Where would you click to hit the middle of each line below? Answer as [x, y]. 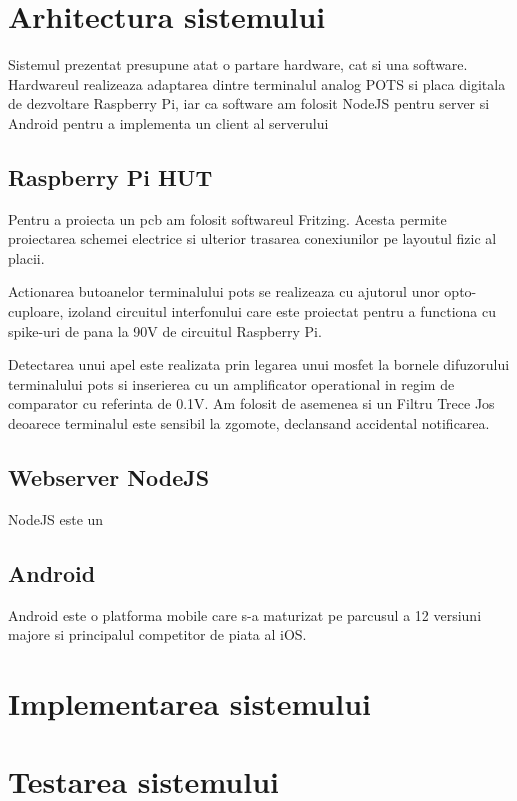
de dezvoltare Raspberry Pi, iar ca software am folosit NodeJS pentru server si [249, 103]
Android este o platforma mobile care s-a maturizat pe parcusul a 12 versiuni [245, 614]
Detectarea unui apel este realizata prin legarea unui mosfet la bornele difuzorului [259, 364]
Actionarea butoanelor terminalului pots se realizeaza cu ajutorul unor [224, 291]
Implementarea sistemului [189, 703]
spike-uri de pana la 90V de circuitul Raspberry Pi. [165, 330]
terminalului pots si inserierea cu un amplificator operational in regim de [231, 383]
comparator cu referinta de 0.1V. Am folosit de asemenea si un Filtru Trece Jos [251, 403]
